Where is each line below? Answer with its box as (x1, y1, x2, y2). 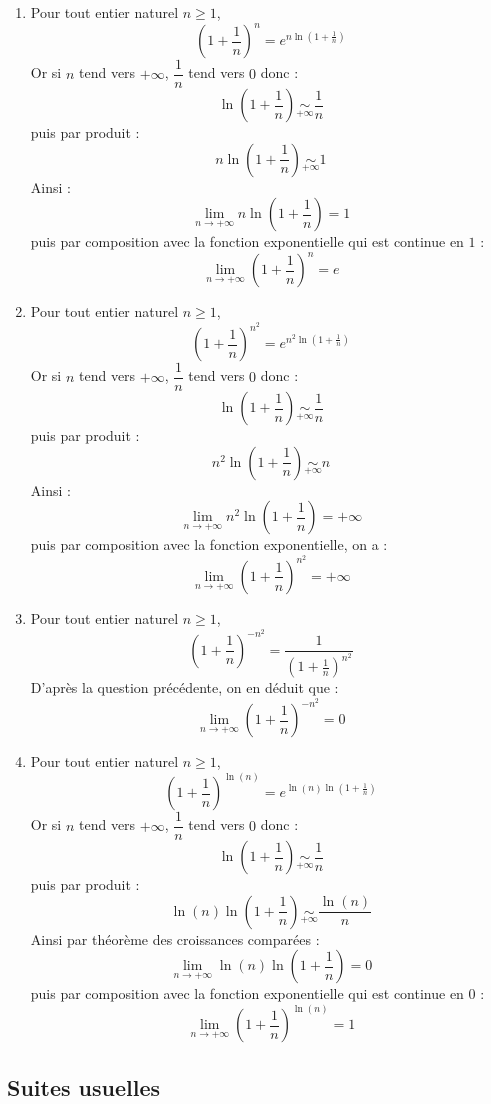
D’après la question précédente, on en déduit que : (30, 677, 339, 698)
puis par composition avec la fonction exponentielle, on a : (30, 534, 388, 555)
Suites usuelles (7, 1071, 161, 1102)
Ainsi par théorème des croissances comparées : (30, 928, 320, 949)
